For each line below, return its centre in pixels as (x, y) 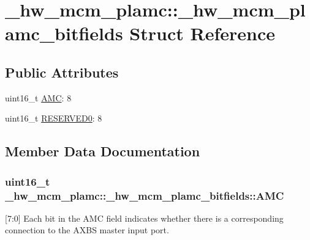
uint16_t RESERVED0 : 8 (54, 118)
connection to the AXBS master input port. (87, 230)
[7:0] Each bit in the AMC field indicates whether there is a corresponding (144, 218)
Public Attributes (62, 72)
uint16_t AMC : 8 (38, 97)
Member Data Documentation (103, 151)
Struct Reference (202, 33)
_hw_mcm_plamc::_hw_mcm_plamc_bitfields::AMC (145, 195)
